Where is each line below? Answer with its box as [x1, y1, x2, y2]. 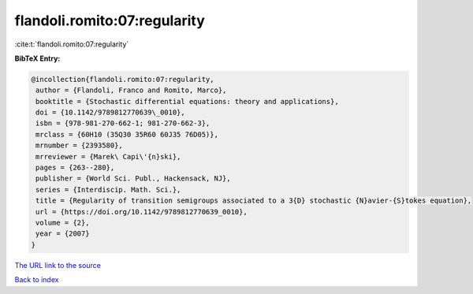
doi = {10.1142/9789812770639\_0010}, [35, 108, 185, 117]
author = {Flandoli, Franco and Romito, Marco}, [35, 86, 227, 95]
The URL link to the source [14, 260, 102, 270]
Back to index [14, 275, 59, 285]
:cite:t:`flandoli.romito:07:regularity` [14, 39, 129, 49]
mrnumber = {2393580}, [35, 141, 124, 150]
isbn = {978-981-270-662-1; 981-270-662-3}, [35, 119, 210, 128]
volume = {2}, [35, 218, 90, 227]
